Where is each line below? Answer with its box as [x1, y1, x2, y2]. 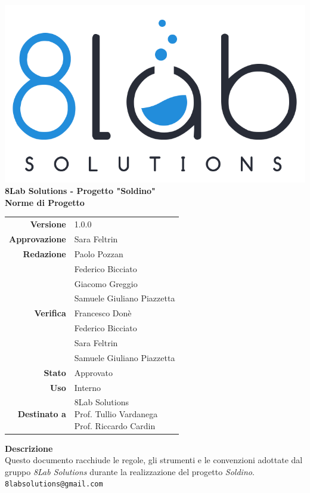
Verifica [34, 307, 66, 319]
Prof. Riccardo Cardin [74, 419, 156, 432]
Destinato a [17, 407, 66, 420]
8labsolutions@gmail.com [5, 480, 103, 489]
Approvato [74, 366, 113, 378]
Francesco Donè [74, 307, 132, 319]
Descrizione [5, 442, 53, 454]
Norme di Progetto [5, 196, 85, 208]
